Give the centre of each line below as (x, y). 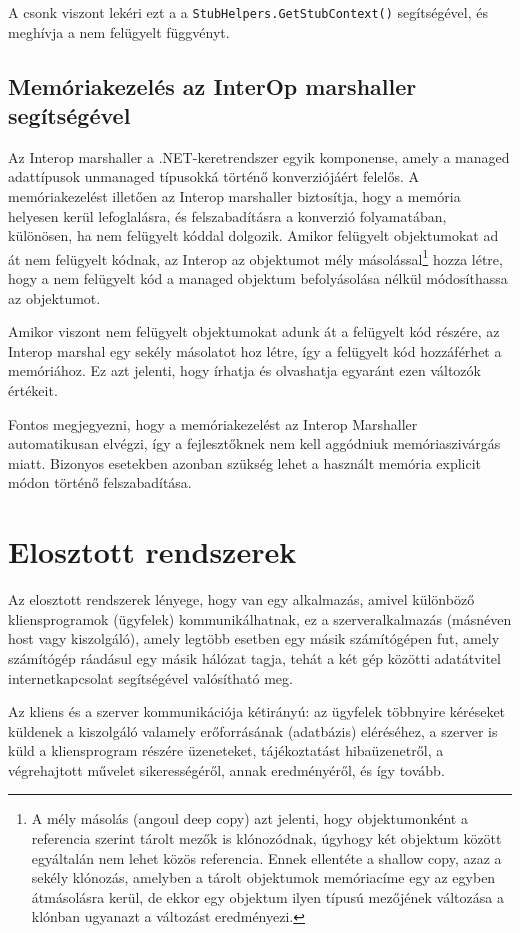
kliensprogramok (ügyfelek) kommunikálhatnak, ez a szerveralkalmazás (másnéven (260, 618)
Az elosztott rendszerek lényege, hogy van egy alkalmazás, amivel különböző (241, 599)
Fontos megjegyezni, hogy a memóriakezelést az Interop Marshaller (213, 423)
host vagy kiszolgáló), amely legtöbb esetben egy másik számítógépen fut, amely (254, 638)
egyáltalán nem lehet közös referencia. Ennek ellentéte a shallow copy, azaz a (266, 857)
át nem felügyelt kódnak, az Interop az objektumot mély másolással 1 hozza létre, (255, 257)
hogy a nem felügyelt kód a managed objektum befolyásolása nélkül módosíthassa (258, 278)
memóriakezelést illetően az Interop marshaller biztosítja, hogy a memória (234, 196)
